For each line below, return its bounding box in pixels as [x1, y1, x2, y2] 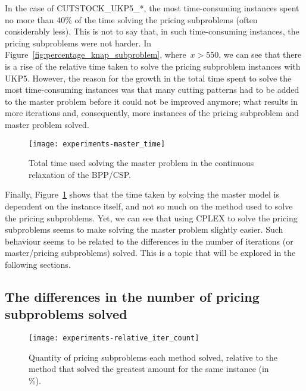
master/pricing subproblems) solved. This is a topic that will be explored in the [5, 246, 296, 259]
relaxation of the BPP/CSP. [29, 168, 131, 180]
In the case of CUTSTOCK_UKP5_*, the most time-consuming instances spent [5, 2, 299, 14]
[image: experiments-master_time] [29, 139, 166, 148]
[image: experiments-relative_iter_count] [29, 334, 199, 343]
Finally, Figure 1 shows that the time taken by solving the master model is [5, 188, 279, 201]
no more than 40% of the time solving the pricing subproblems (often [5, 13, 258, 26]
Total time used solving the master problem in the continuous [29, 157, 254, 169]
